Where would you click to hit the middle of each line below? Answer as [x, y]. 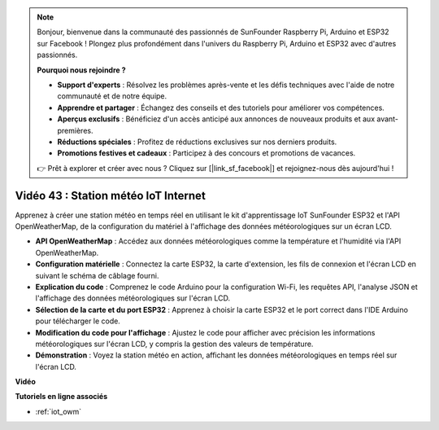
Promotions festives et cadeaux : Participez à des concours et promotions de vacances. [206, 153]
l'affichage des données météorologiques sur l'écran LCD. [133, 298]
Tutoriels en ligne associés [61, 397]
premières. [75, 130]
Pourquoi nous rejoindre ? [81, 70]
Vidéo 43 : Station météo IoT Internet [111, 195]
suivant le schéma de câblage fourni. [97, 275]
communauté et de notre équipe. [112, 96]
